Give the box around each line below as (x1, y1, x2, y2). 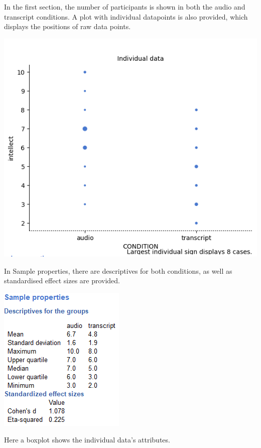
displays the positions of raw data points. (4, 21, 131, 32)
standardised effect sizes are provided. (4, 275, 120, 286)
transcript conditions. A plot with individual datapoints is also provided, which (4, 11, 248, 22)
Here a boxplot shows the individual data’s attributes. (4, 434, 170, 445)
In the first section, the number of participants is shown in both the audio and (4, 2, 245, 12)
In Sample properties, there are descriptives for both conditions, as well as (4, 265, 232, 276)
